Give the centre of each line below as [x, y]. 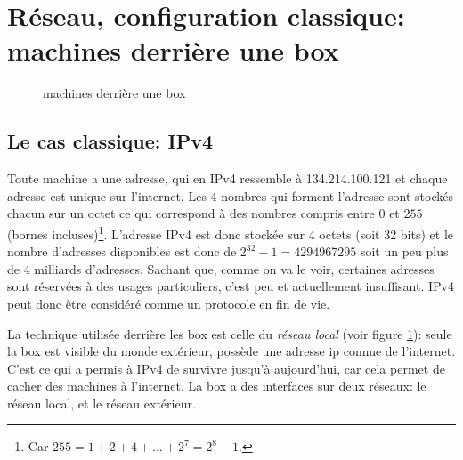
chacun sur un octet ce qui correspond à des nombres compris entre [191, 213]
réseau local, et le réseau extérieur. [102, 403]
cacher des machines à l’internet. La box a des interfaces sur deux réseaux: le [217, 386]
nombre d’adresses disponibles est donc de [122, 251]
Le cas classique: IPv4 [110, 141]
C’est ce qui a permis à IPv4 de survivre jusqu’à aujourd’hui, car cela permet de [226, 368]
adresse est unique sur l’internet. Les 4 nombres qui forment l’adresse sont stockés [230, 195]
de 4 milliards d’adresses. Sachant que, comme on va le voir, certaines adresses [221, 268]
